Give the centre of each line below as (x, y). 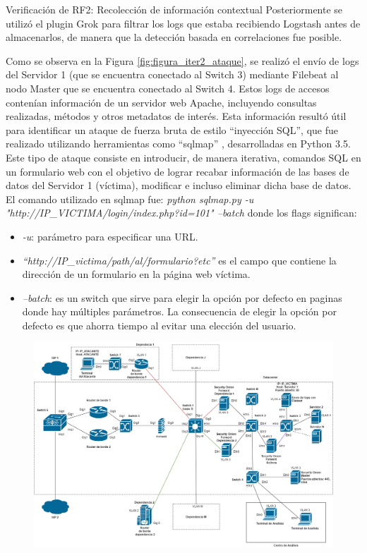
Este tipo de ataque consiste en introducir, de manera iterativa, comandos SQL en (183, 157)
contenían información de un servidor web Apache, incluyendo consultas (161, 102)
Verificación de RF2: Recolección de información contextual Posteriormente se (174, 9)
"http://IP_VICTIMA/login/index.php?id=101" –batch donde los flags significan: (181, 213)
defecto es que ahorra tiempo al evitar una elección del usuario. (159, 325)
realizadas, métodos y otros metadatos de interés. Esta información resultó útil (176, 116)
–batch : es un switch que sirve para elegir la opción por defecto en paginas (182, 297)
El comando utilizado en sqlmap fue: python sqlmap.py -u (130, 199)
